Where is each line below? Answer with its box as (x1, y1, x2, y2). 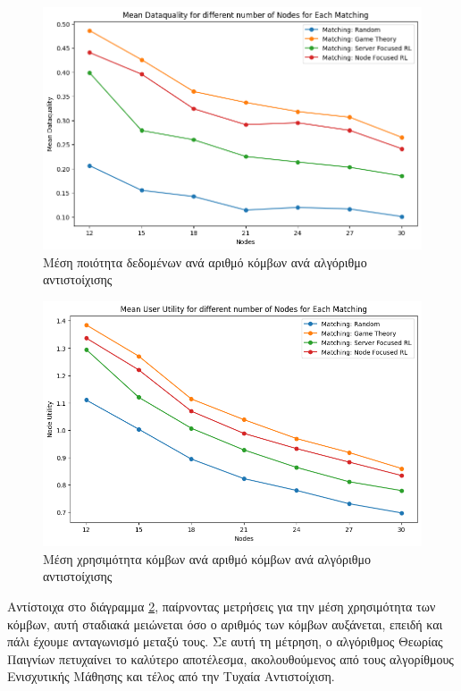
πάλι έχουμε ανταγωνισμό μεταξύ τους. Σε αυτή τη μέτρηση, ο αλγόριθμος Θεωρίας (7, 632, 443, 651)
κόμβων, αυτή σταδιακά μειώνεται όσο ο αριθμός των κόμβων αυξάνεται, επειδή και (7, 614, 443, 633)
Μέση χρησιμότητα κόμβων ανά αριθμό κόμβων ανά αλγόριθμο (43, 549, 371, 568)
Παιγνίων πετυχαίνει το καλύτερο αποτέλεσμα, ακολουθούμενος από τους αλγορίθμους (7, 649, 454, 668)
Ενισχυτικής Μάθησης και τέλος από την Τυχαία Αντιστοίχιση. (7, 667, 335, 686)
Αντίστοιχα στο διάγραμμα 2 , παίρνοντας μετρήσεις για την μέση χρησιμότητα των (7, 596, 436, 615)
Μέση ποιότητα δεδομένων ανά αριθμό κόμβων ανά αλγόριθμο (43, 252, 367, 271)
